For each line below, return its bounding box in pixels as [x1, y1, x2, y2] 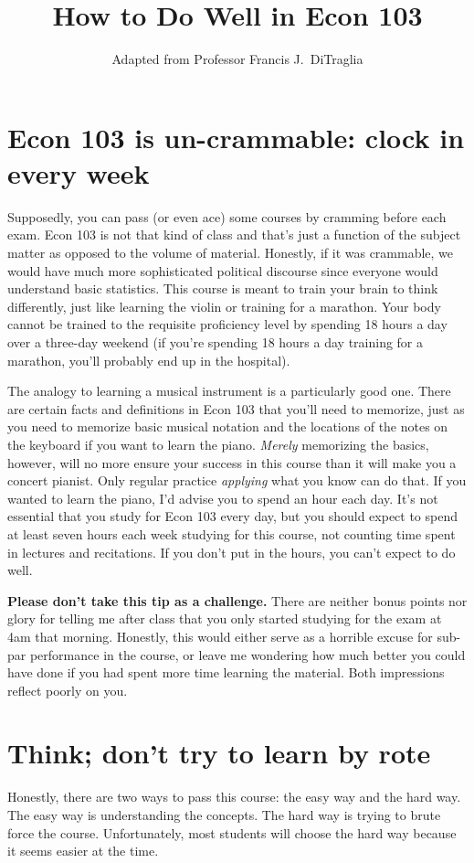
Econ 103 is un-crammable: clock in [7, 118, 465, 155]
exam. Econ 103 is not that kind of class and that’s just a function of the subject [7, 225, 461, 244]
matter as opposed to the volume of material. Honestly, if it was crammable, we [7, 243, 454, 262]
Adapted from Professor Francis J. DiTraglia [111, 49, 363, 69]
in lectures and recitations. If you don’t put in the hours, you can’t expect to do [7, 542, 456, 561]
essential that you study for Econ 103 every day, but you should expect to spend [7, 506, 458, 526]
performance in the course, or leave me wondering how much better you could [29, 645, 466, 664]
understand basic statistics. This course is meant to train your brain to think [7, 279, 438, 298]
